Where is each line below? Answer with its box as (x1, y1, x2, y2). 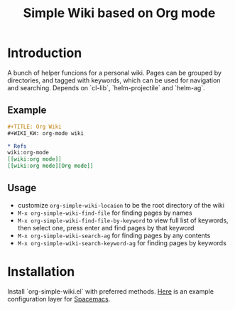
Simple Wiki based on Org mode (23, 5, 216, 21)
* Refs (7, 142, 27, 150)
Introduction (7, 45, 82, 61)
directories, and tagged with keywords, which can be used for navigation (7, 76, 221, 85)
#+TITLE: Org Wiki (7, 123, 62, 130)
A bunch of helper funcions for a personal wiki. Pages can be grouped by (7, 68, 222, 77)
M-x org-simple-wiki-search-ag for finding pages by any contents (17, 231, 211, 240)
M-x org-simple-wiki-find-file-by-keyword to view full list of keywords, (17, 215, 229, 225)
